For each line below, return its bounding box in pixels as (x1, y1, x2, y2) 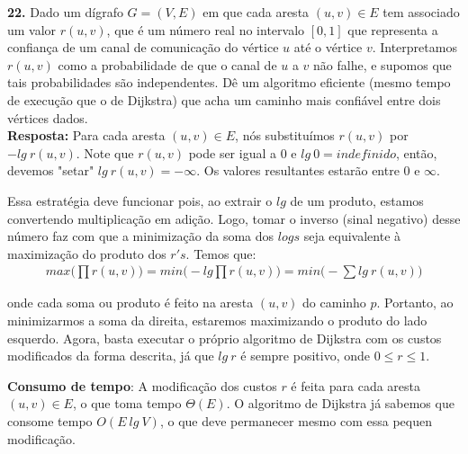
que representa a (347, 20, 438, 39)
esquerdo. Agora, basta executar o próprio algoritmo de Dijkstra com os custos (7, 328, 442, 347)
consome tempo (7, 411, 93, 430)
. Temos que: (185, 244, 256, 263)
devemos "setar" (7, 161, 94, 180)
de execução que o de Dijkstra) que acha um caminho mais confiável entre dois (7, 90, 441, 109)
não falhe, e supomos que (313, 55, 452, 74)
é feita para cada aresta (291, 376, 421, 395)
